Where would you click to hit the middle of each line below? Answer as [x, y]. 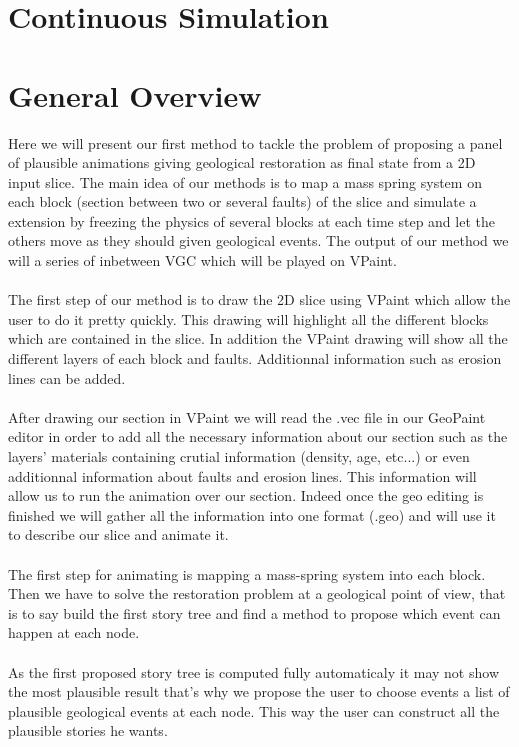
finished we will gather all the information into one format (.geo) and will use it [252, 514]
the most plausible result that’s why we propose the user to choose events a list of [259, 691]
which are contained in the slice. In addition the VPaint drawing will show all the [258, 338]
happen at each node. [74, 632]
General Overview [135, 94]
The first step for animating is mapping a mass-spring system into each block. [247, 573]
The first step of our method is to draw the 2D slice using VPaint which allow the [259, 299]
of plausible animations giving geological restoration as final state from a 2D [242, 162]
